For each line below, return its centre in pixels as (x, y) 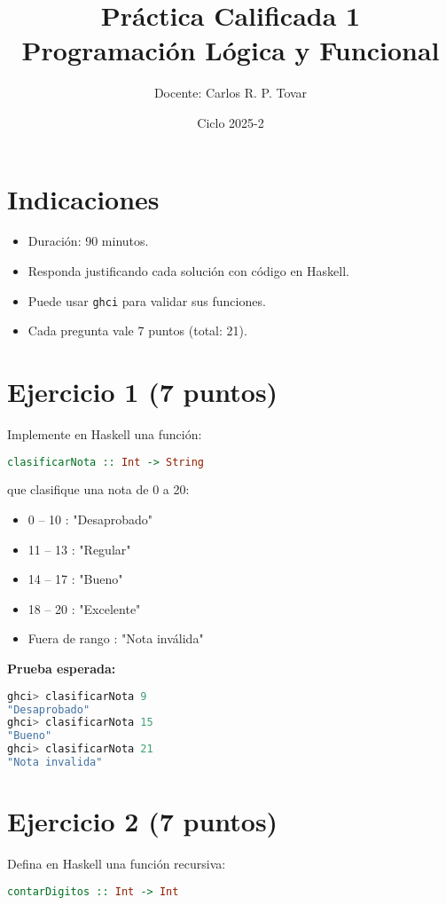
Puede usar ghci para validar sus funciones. (147, 300)
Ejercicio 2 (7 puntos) (143, 821)
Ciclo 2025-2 (231, 122)
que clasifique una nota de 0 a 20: (98, 489)
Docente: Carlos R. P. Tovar (231, 93)
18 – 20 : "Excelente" (84, 608)
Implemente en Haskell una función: (105, 434)
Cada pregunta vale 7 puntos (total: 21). (137, 331)
